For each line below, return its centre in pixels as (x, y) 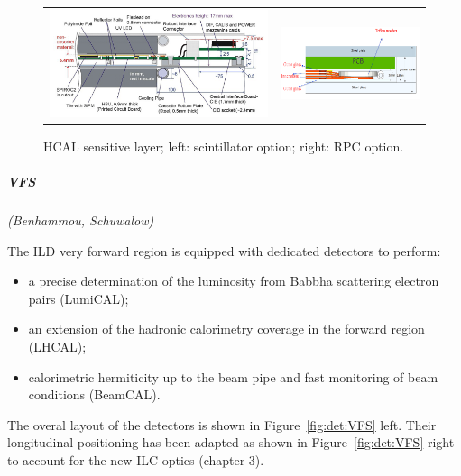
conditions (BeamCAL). (94, 394)
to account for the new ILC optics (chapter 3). (136, 459)
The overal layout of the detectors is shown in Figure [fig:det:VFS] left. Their (222, 424)
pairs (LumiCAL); (78, 298)
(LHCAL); (57, 346)
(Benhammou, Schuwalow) (81, 220)
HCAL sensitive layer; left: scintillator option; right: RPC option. (224, 146)
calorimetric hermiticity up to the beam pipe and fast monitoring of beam (233, 376)
